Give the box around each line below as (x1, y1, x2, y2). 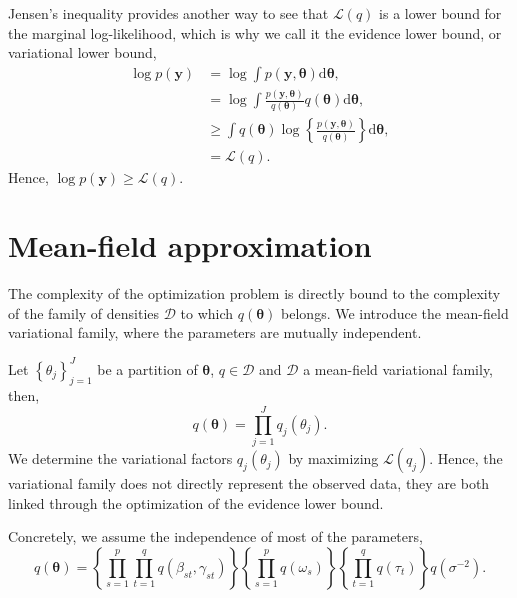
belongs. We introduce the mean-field (281, 302, 509, 323)
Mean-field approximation (8, 225, 372, 266)
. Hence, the (429, 448, 503, 469)
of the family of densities (8, 302, 160, 323)
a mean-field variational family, (303, 358, 494, 379)
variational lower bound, (8, 42, 157, 63)
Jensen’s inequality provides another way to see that (8, 3, 329, 23)
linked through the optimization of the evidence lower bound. (8, 492, 384, 513)
